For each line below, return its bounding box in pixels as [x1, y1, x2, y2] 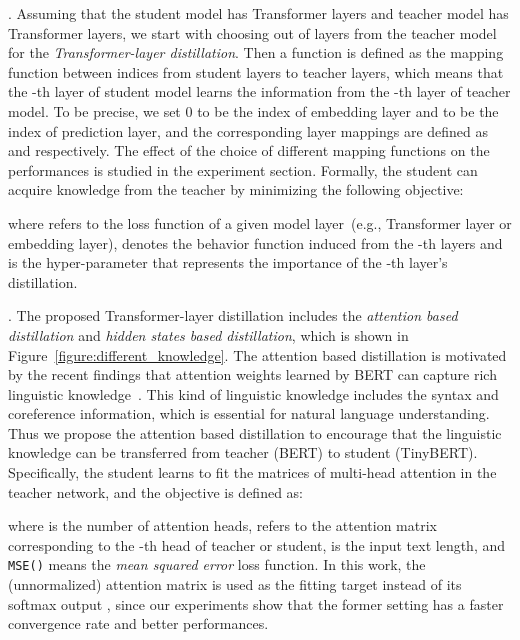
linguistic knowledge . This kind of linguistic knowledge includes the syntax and [8, 383, 499, 404]
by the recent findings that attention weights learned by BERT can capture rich [8, 364, 497, 385]
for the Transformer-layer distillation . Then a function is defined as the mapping [8, 42, 504, 63]
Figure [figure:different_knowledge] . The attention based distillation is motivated [8, 344, 507, 365]
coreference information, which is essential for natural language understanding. [8, 403, 490, 424]
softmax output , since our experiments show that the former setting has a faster [8, 593, 504, 614]
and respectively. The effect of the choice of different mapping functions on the [8, 140, 490, 161]
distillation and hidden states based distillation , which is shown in [8, 324, 409, 345]
